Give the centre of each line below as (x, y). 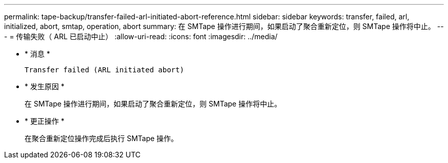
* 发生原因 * (44, 86)
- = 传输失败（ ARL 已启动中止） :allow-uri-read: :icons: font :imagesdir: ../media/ (141, 36)
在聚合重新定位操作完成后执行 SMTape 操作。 (102, 138)
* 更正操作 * (44, 121)
